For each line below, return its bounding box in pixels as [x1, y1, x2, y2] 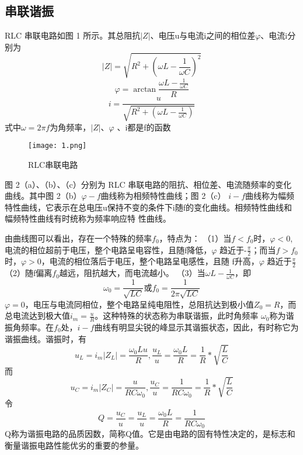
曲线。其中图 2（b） [5, 189, 82, 202]
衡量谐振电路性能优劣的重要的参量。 [5, 439, 144, 451]
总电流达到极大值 [5, 309, 70, 322]
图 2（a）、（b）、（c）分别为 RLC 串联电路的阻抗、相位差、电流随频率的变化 [5, 178, 292, 190]
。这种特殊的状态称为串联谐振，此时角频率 [95, 309, 259, 322]
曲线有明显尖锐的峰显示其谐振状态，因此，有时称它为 [94, 320, 299, 333]
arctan [133, 85, 156, 94]
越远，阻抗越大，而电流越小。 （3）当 [59, 267, 206, 279]
